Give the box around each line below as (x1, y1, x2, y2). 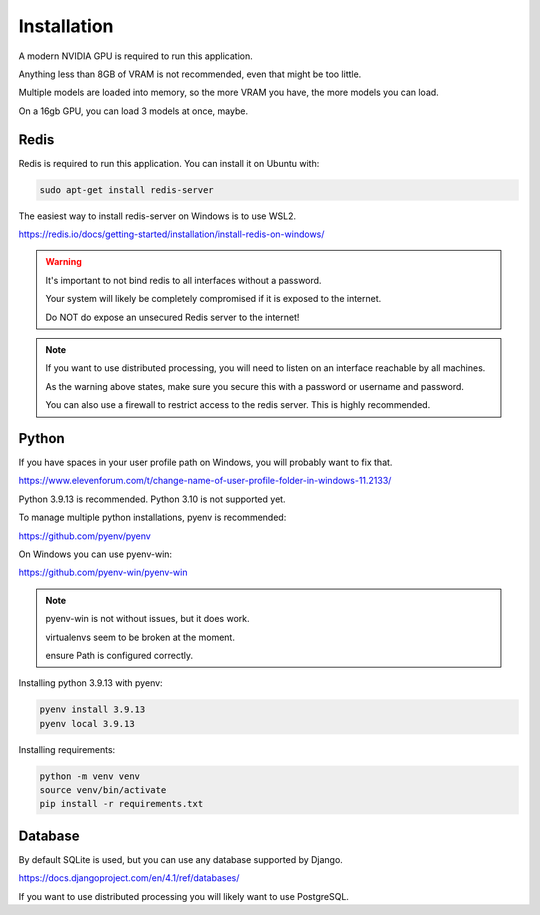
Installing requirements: (18, 743, 116, 755)
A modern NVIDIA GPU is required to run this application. (18, 50, 254, 62)
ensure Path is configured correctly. (45, 649, 194, 661)
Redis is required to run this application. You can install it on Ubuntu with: (18, 157, 320, 169)
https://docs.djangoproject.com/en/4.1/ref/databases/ (18, 872, 240, 884)
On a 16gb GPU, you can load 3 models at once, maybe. (18, 105, 249, 117)
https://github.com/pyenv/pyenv (18, 530, 152, 542)
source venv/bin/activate (39, 785, 167, 796)
